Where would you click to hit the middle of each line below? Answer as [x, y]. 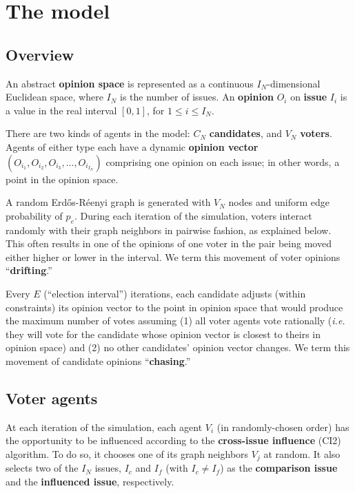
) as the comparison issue [279, 468]
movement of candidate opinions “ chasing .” [98, 360]
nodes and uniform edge [279, 202]
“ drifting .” [29, 270]
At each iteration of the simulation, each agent [104, 427]
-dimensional [294, 83]
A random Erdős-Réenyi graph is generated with [108, 202]
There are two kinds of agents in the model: [98, 133]
